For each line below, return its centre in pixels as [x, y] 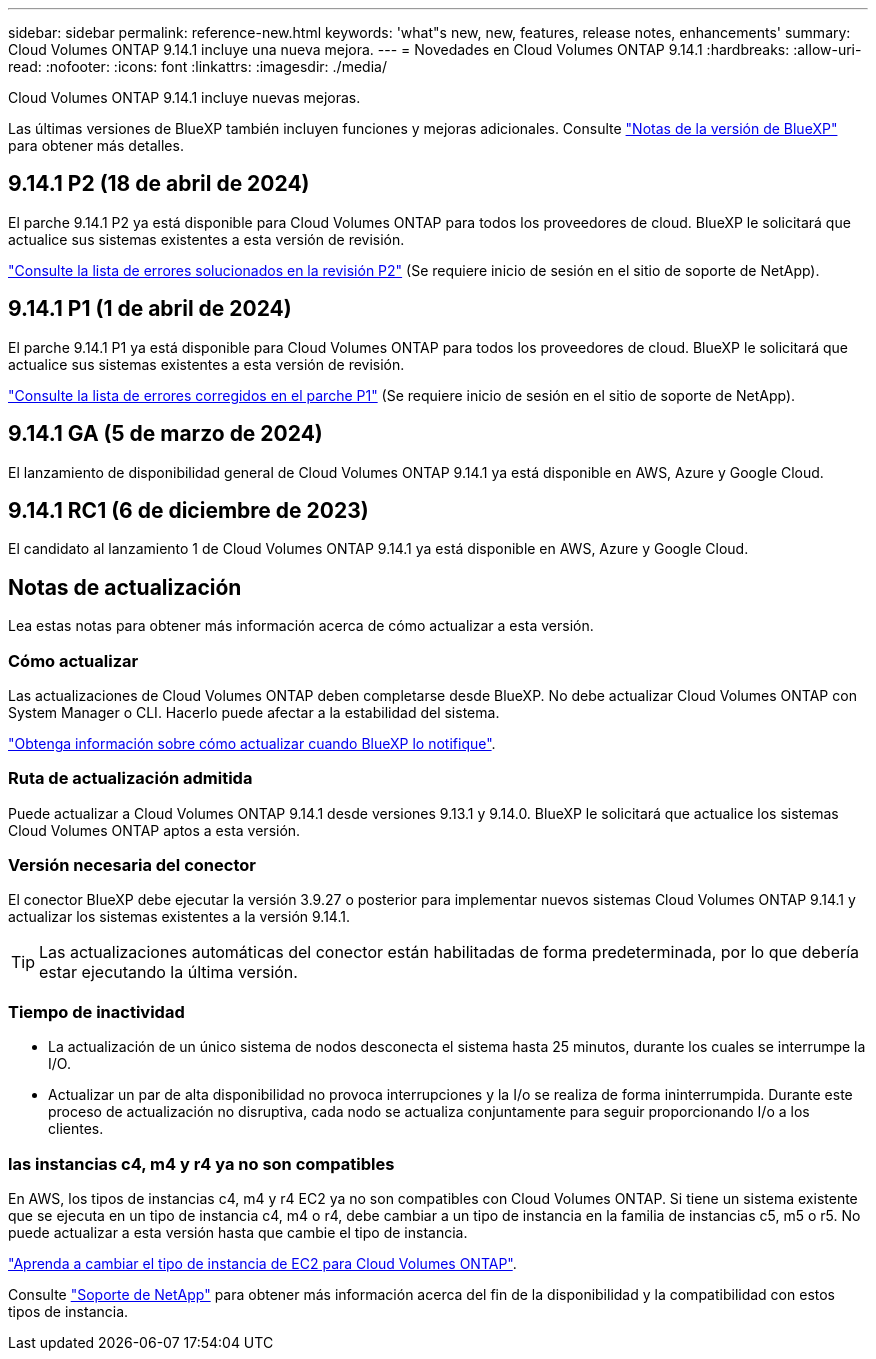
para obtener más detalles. [96, 145]
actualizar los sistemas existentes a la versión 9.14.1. [179, 917]
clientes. [76, 1129]
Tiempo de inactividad [96, 1011]
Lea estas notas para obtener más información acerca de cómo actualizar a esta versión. [301, 626]
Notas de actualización [125, 587]
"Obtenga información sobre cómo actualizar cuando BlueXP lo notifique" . [252, 743]
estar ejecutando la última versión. [168, 972]
